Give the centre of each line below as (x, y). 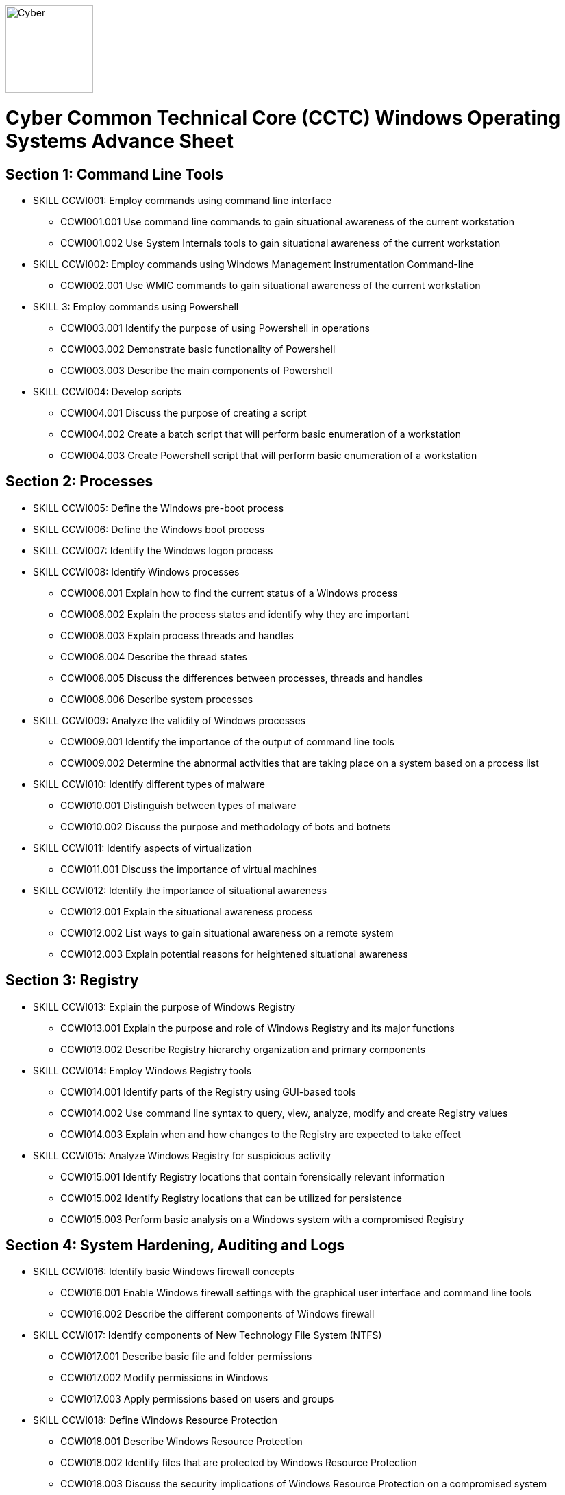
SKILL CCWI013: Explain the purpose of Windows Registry (164, 1006)
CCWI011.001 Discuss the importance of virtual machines (189, 869)
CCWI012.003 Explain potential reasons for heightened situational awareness (234, 954)
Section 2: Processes (79, 482)
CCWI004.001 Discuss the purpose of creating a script (184, 412)
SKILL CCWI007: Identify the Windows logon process (153, 550)
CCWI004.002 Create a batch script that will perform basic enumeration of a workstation (261, 434)
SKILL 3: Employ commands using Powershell (136, 306)
